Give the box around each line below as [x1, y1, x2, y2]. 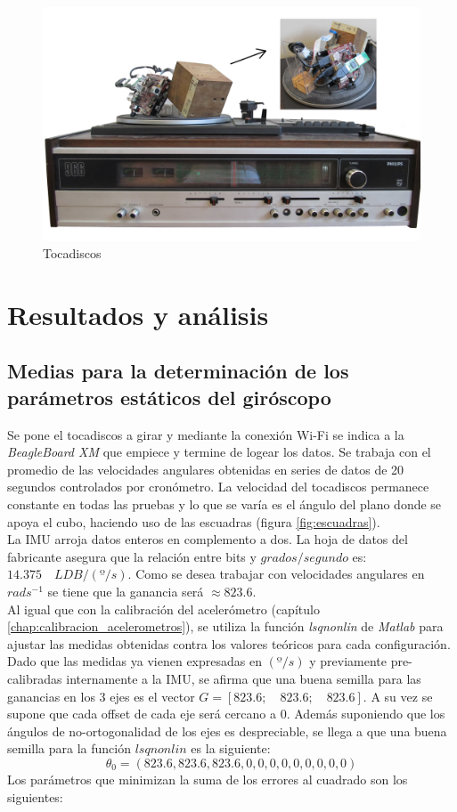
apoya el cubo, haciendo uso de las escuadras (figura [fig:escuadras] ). [7, 512, 380, 531]
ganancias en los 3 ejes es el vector [7, 686, 195, 705]
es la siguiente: [191, 739, 271, 758]
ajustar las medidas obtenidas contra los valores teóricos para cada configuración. [7, 634, 451, 653]
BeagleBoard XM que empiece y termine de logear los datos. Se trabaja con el [7, 443, 431, 461]
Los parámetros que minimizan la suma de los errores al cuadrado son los [7, 769, 408, 788]
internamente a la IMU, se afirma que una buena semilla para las [66, 669, 421, 687]
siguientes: [7, 787, 63, 806]
